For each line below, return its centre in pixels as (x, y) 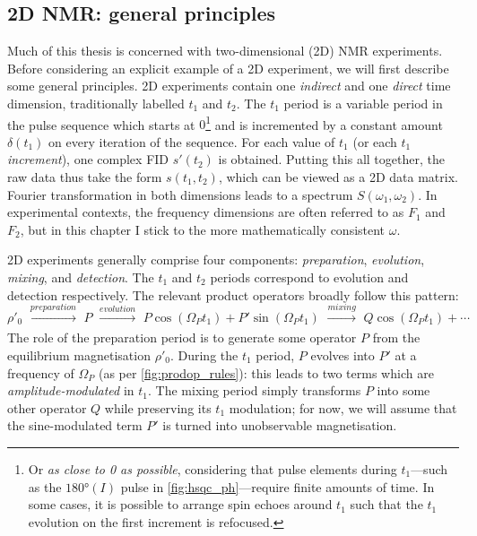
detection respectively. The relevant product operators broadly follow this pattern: (233, 294)
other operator (47, 407)
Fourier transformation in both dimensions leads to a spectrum (180, 194)
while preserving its (158, 407)
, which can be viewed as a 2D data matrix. (338, 177)
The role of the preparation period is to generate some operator (182, 337)
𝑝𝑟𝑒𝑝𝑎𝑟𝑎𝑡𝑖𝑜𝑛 (53, 308)
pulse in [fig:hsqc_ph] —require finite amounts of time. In (278, 486)
